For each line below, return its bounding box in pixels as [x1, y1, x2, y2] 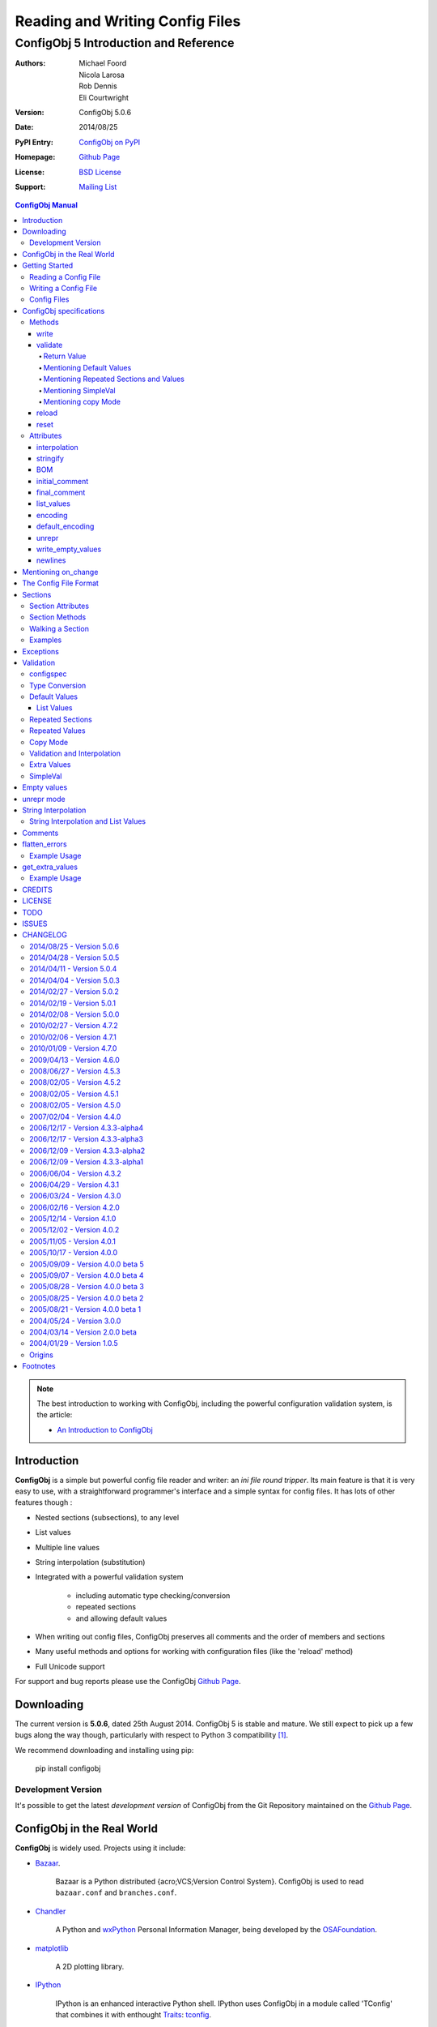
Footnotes [22, 1361, 56, 1371]
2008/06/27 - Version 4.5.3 [29, 1066, 121, 1076]
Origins [29, 1350, 54, 1360]
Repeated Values [29, 726, 86, 735]
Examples [29, 635, 62, 645]
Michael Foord [78, 58, 127, 68]
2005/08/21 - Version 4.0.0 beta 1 [29, 1305, 142, 1314]
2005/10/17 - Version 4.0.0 [29, 1248, 118, 1258]
